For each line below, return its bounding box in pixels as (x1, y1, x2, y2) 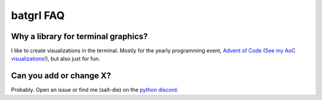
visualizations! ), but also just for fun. (11, 55, 101, 62)
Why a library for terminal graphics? (11, 31, 148, 41)
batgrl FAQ (11, 9, 65, 22)
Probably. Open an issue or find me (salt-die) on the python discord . (11, 86, 179, 93)
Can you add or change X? (11, 71, 112, 81)
